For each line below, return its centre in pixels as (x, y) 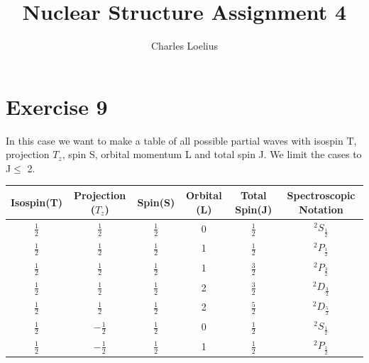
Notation (321, 209)
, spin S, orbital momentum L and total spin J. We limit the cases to (212, 154)
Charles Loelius (184, 46)
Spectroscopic (321, 195)
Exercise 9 (57, 106)
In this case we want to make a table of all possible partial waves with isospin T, (181, 140)
